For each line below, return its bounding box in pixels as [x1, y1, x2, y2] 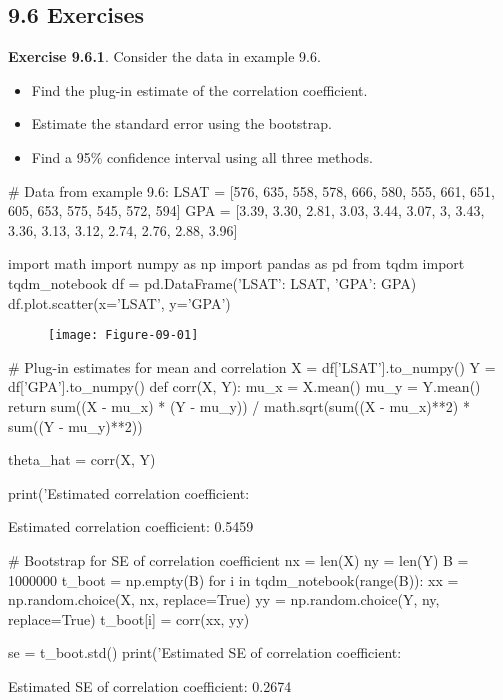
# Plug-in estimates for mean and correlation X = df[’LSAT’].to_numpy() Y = [8, 356, 496, 377]
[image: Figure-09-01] [48, 328, 199, 343]
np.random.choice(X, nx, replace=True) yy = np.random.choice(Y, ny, [8, 589, 440, 610]
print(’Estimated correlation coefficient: [8, 482, 250, 503]
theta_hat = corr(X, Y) [8, 449, 156, 470]
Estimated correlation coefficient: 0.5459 [8, 516, 254, 537]
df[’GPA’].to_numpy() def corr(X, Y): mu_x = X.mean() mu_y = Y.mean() [8, 376, 481, 397]
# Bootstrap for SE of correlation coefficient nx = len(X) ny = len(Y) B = [8, 549, 469, 570]
